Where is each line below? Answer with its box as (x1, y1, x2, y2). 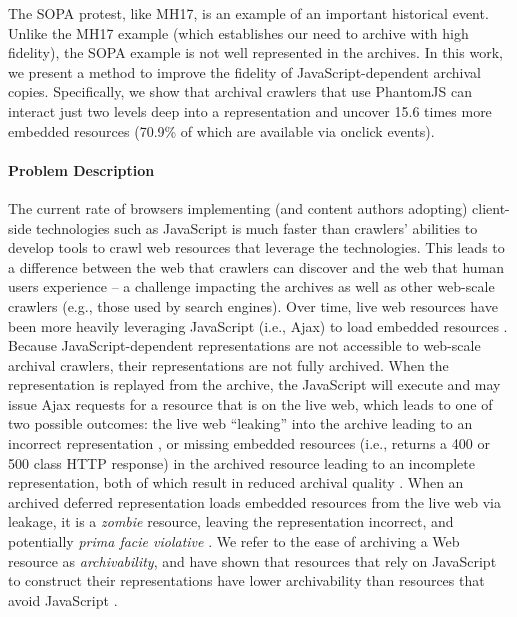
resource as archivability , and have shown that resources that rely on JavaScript (8, 550, 497, 571)
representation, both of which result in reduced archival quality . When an (8, 472, 464, 493)
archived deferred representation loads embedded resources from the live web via (8, 491, 501, 512)
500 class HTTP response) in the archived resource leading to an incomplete (8, 452, 475, 473)
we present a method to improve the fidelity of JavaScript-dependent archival (8, 61, 481, 82)
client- (472, 197, 510, 218)
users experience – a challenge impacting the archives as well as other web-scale (8, 276, 495, 297)
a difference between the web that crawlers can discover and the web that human (8, 256, 505, 277)
